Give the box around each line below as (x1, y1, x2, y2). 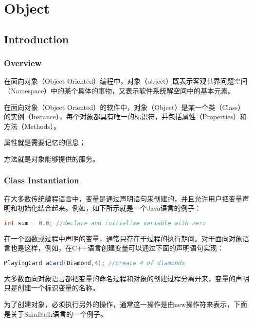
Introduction (4, 31, 69, 46)
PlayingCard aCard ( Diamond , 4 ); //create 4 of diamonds (4, 260, 185, 267)
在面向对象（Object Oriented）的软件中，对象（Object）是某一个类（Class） (4, 102, 245, 112)
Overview (4, 57, 42, 69)
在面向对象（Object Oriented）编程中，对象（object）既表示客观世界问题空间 (4, 76, 248, 86)
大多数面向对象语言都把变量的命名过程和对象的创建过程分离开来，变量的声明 (4, 273, 249, 283)
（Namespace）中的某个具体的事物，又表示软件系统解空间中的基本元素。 (4, 85, 235, 95)
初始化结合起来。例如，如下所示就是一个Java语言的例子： (17, 203, 201, 213)
